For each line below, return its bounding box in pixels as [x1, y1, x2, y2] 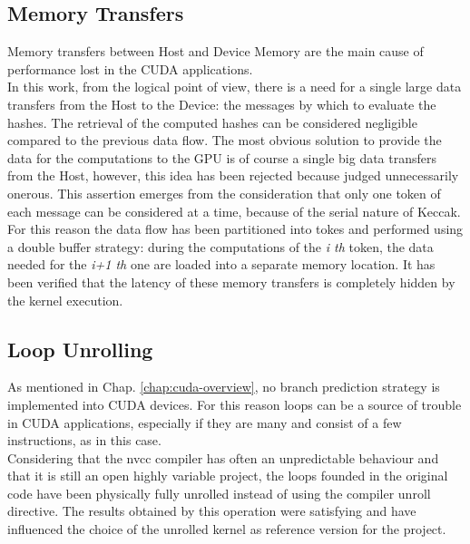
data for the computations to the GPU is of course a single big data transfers [7, 148, 437, 167]
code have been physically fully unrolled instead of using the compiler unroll [7, 483, 431, 502]
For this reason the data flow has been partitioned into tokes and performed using [7, 219, 464, 238]
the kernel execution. [7, 290, 123, 309]
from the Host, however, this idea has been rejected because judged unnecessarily [7, 166, 459, 185]
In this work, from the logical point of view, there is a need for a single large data [7, 77, 462, 96]
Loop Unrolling [7, 335, 153, 363]
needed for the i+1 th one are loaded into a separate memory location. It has [7, 255, 436, 274]
